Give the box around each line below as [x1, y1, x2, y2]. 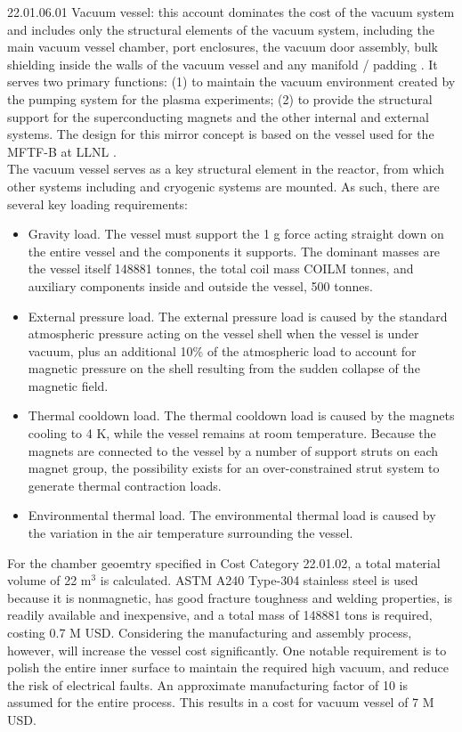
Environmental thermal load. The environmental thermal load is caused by [28, 506, 436, 525]
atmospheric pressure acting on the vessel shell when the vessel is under [28, 324, 419, 343]
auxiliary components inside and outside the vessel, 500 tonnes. [28, 276, 373, 295]
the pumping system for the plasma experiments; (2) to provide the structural [7, 89, 433, 108]
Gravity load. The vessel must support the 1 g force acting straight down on [28, 224, 444, 243]
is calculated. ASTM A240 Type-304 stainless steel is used [100, 571, 418, 590]
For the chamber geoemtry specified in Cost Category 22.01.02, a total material [7, 553, 441, 572]
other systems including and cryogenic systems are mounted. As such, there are [7, 176, 440, 195]
